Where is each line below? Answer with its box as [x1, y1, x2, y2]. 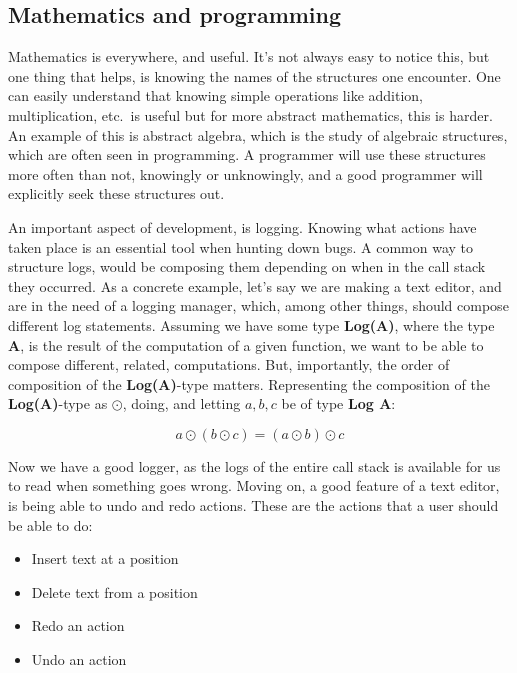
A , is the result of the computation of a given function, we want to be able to [8, 334, 484, 355]
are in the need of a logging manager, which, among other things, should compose [8, 295, 509, 316]
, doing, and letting [122, 393, 241, 414]
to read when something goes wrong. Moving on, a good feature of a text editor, [8, 475, 500, 496]
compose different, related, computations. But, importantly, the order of [8, 354, 450, 375]
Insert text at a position [31, 548, 179, 569]
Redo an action [31, 615, 125, 636]
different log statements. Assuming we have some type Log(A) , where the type [8, 314, 495, 335]
